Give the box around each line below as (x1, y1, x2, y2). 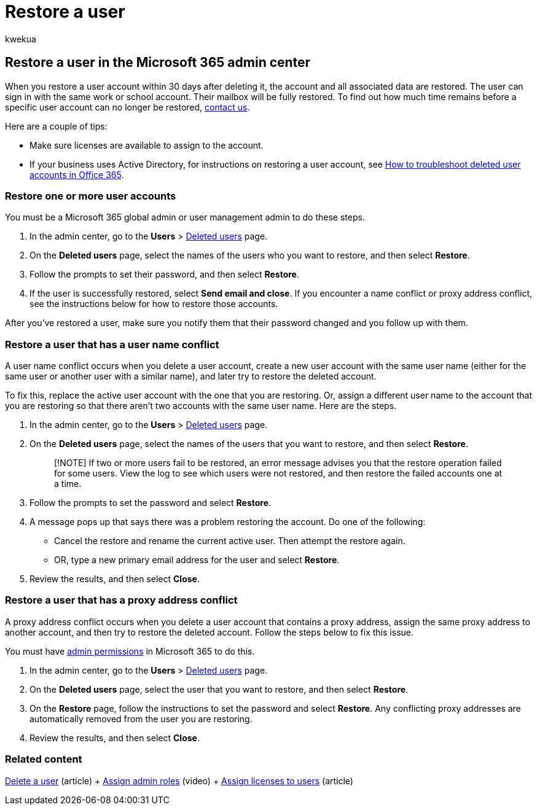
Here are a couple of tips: (5, 120, 108, 131)
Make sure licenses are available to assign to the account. (29, 139, 264, 150)
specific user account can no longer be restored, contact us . (5, 101, 250, 112)
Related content (5, 753, 82, 766)
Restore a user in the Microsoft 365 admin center (5, 55, 311, 71)
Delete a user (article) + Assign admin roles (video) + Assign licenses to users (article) (5, 775, 353, 786)
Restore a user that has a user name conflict (5, 338, 219, 351)
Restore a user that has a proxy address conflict (5, 594, 238, 607)
